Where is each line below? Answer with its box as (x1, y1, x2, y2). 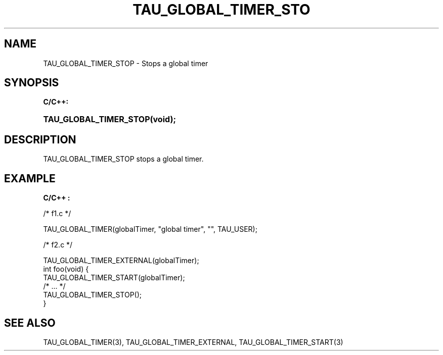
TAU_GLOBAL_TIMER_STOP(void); (43, 114, 176, 125)
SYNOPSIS (4, 76, 59, 89)
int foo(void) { (43, 265, 89, 274)
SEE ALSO (4, 316, 56, 329)
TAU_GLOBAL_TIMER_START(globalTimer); (43, 273, 185, 282)
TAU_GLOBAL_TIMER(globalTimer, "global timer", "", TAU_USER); (43, 225, 257, 234)
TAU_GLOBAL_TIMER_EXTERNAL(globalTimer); (43, 256, 199, 265)
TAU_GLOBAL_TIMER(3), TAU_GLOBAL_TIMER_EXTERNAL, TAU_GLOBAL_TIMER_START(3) (43, 337, 343, 346)
